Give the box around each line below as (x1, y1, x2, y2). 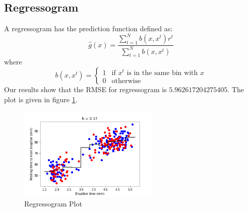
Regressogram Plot (24, 198, 82, 209)
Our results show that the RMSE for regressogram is (4, 84, 167, 95)
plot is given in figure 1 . (4, 94, 78, 104)
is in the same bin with (127, 69, 198, 77)
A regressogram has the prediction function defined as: (4, 23, 173, 34)
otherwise (111, 77, 141, 85)
